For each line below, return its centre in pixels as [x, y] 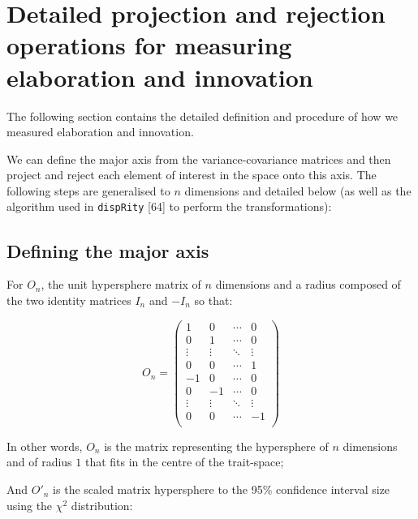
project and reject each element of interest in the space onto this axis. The [192, 175]
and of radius [39, 462]
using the [30, 505]
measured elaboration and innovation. [100, 132]
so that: [213, 300]
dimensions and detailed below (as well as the [298, 190]
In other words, [45, 446]
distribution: [102, 505]
